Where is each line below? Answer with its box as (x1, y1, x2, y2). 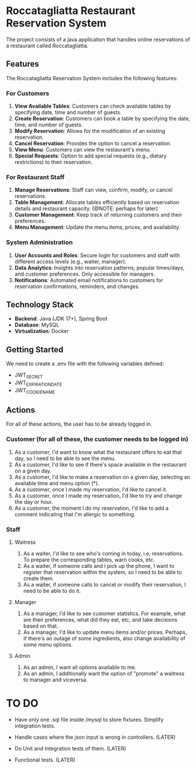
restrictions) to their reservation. (14, 159, 92, 166)
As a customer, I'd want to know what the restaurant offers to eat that (14, 448, 183, 455)
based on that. (23, 622, 59, 630)
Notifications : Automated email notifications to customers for (14, 276, 163, 283)
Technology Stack (6, 300, 74, 310)
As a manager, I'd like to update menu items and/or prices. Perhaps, (23, 629, 187, 636)
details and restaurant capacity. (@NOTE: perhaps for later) (14, 205, 158, 212)
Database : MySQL (14, 321, 60, 328)
